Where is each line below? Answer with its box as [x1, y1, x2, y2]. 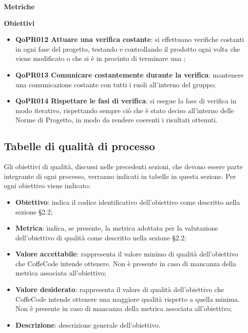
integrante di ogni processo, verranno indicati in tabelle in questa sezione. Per [4, 171, 236, 181]
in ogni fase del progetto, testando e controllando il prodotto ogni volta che [15, 43, 240, 54]
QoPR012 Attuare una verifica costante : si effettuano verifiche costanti [15, 34, 244, 44]
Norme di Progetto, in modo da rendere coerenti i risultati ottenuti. [15, 115, 218, 125]
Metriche [4, 1, 35, 11]
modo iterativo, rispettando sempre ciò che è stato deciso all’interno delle [15, 105, 234, 115]
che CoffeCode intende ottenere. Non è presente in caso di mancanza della [15, 258, 236, 268]
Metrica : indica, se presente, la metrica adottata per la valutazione [15, 223, 218, 233]
